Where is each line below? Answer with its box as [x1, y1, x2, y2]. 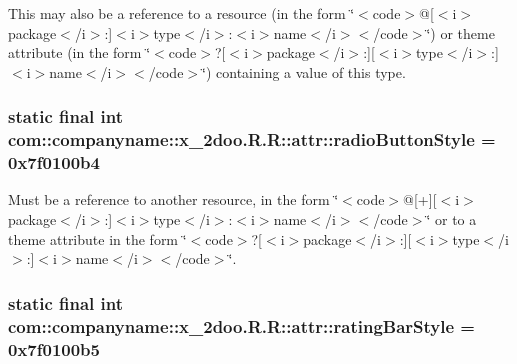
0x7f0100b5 [8, 336, 100, 361]
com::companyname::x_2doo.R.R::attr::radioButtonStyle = [8, 127, 496, 152]
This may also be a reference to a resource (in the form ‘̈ [8, 3, 355, 23]
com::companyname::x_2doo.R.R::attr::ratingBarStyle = [8, 313, 475, 338]
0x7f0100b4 [8, 150, 100, 175]
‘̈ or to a [426, 209, 477, 230]
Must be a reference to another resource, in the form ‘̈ [8, 189, 339, 210]
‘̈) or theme [426, 22, 495, 43]
